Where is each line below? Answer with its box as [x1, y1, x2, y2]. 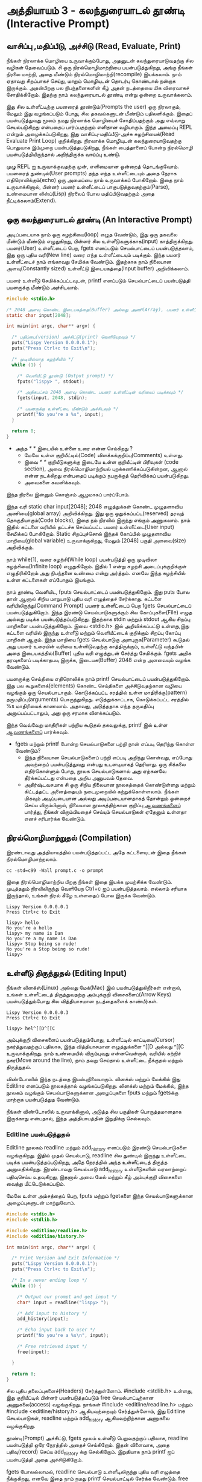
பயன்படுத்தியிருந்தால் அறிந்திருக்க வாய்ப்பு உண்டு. [6, 151, 121, 158]
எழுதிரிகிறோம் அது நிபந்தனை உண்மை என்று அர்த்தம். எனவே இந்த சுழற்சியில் [6, 569, 186, 576]
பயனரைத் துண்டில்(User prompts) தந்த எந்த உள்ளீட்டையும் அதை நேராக [6, 170, 177, 177]
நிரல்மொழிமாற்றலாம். [6, 856, 58, 863]
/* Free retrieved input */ [17, 1344, 87, 1350]
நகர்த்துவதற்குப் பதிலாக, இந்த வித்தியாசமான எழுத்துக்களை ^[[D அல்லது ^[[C [6, 1043, 185, 1050]
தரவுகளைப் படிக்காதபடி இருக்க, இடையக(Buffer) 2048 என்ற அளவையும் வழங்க [6, 656, 191, 663]
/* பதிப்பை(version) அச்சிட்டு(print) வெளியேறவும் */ [11, 334, 136, 340]
